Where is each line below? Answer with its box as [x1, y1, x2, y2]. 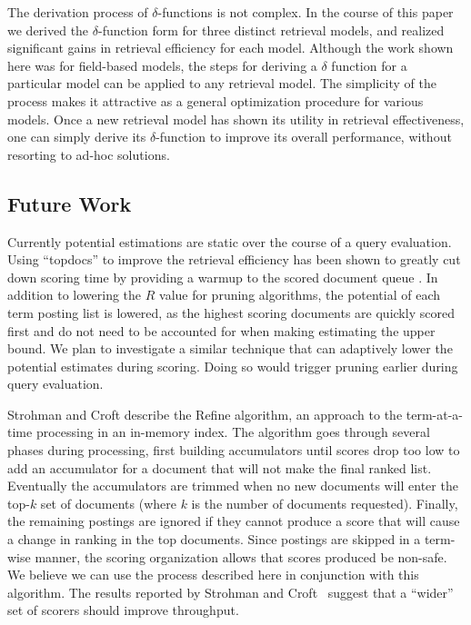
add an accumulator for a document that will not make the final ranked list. [7, 458, 432, 477]
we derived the [7, 20, 89, 39]
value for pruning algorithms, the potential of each [159, 285, 441, 304]
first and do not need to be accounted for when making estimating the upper [7, 321, 436, 340]
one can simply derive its [7, 127, 146, 146]
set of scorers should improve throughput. [7, 600, 239, 620]
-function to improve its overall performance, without [155, 127, 452, 146]
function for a [331, 55, 407, 74]
